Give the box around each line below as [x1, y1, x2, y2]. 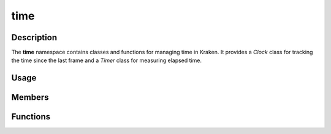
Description [11, 32, 58, 43]
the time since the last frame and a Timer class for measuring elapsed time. [11, 57, 202, 64]
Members [11, 92, 49, 103]
